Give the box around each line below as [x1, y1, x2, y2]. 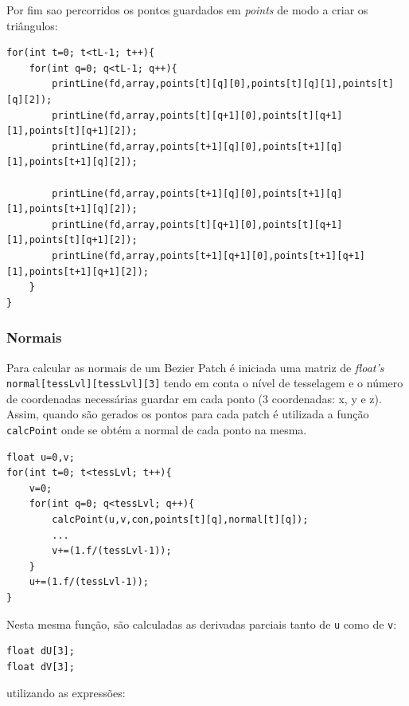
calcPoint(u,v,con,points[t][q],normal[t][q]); [52, 513, 309, 525]
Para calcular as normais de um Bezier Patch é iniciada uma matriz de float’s [6, 359, 384, 375]
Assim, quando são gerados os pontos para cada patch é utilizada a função [6, 406, 369, 422]
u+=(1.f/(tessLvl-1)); [29, 576, 149, 588]
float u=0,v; [6, 451, 75, 463]
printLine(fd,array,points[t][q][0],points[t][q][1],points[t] [52, 78, 394, 90]
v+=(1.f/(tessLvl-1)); [52, 545, 172, 557]
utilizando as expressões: [6, 684, 126, 701]
